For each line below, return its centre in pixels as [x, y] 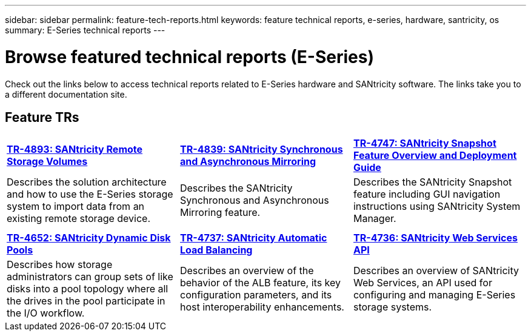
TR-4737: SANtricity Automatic [253, 238]
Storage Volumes [47, 162]
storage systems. [392, 307]
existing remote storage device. [79, 219]
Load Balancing [216, 250]
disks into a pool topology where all [88, 289]
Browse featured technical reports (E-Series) [189, 57]
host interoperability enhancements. [262, 307]
